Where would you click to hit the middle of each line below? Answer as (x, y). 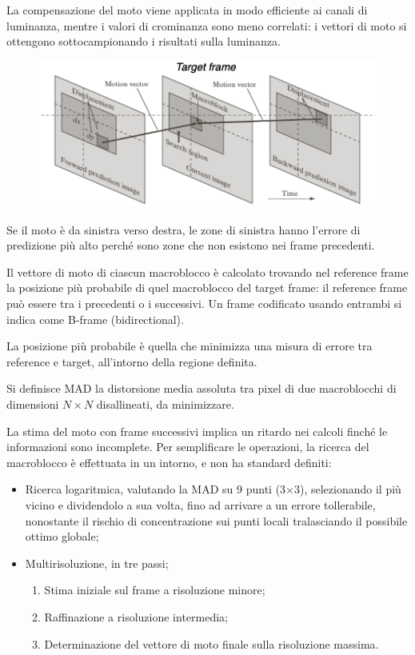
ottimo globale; (62, 536)
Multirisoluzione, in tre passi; (97, 563)
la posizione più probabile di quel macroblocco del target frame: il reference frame (207, 288)
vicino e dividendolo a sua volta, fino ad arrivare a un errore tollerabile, (200, 504)
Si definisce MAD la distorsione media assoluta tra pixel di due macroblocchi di (202, 388)
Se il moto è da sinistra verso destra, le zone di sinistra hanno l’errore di (184, 229)
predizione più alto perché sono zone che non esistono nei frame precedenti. (191, 245)
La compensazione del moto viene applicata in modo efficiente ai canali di (187, 10)
